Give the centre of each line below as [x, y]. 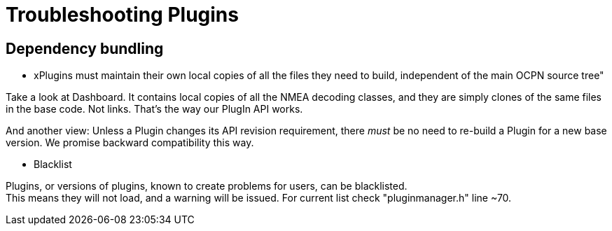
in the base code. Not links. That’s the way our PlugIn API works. [154, 109]
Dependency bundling [85, 48]
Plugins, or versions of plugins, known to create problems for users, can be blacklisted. [207, 186]
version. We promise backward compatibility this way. [130, 143]
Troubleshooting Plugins [122, 15]
